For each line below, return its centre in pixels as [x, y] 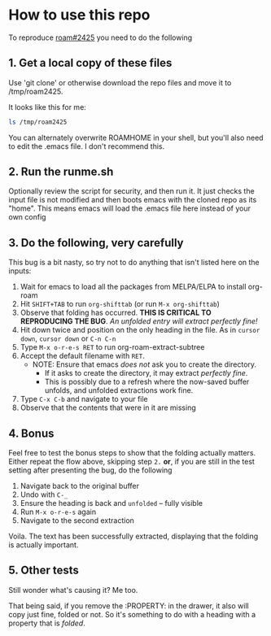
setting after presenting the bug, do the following [90, 470]
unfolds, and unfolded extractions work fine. [119, 390]
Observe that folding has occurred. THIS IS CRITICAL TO [116, 313]
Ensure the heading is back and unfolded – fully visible [111, 503]
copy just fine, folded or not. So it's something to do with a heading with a [132, 614]
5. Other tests [44, 571]
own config [27, 217]
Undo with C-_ [44, 494]
